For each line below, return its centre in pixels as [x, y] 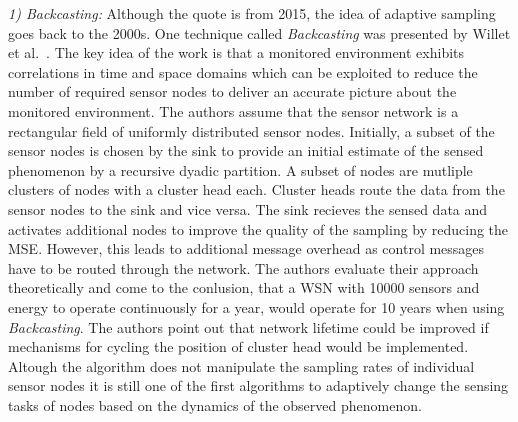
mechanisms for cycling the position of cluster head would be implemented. [238, 346]
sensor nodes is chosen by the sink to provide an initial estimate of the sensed [246, 150]
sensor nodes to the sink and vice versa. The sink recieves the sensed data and [248, 208]
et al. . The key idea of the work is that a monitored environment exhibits [236, 52]
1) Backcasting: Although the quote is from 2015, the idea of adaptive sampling [252, 13]
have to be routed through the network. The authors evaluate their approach [243, 267]
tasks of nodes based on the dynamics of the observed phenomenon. [215, 404]
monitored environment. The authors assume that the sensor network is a [233, 110]
